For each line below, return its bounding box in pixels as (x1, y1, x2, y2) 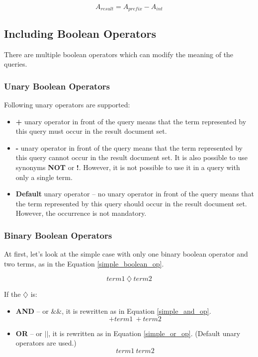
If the (4, 289, 21, 299)
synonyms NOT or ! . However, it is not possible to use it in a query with (15, 162, 240, 173)
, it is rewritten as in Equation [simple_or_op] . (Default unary (48, 328, 241, 338)
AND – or (15, 306, 49, 316)
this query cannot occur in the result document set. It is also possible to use (15, 152, 248, 163)
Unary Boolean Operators (4, 80, 110, 92)
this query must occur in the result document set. (15, 126, 167, 136)
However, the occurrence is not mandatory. (15, 208, 147, 218)
